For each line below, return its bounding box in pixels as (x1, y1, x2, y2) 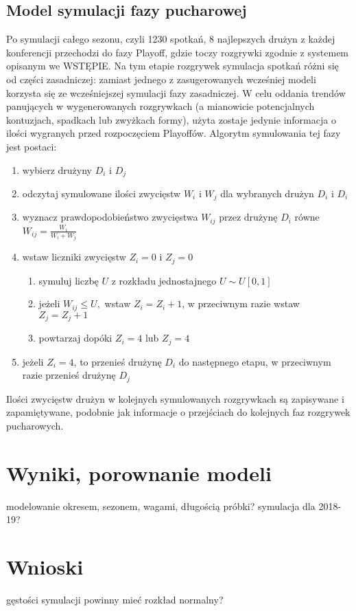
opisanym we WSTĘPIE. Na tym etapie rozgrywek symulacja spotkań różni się (6, 58, 339, 73)
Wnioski (6, 553, 84, 581)
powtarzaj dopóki (38, 331, 112, 345)
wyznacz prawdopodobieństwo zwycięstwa (22, 210, 198, 224)
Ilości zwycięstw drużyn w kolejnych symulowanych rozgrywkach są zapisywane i (6, 391, 344, 406)
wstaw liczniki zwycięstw (22, 249, 126, 264)
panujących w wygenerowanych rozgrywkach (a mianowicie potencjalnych (6, 99, 315, 113)
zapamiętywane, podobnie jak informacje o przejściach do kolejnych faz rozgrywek (6, 405, 351, 419)
